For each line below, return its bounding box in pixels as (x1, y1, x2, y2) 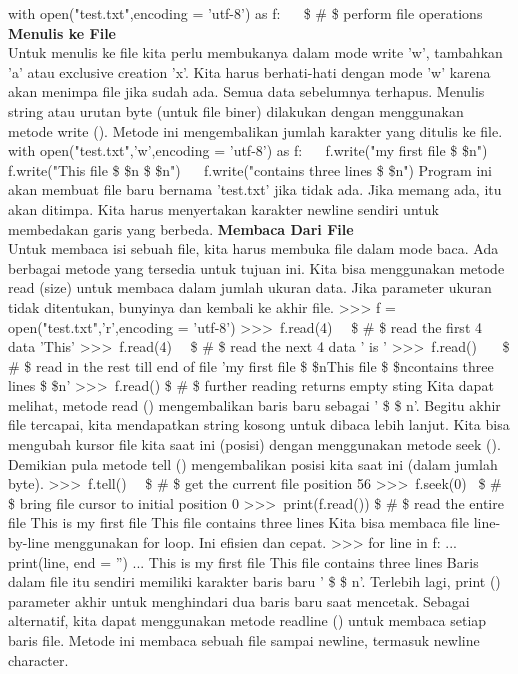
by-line (8, 532, 50, 553)
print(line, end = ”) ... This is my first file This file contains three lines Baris (8, 551, 479, 572)
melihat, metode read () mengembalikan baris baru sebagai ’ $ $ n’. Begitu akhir (8, 394, 501, 415)
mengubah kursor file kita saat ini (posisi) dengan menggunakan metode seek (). (8, 434, 501, 455)
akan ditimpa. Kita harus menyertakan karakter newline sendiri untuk (8, 198, 439, 219)
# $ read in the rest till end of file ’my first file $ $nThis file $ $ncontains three (8, 355, 494, 376)
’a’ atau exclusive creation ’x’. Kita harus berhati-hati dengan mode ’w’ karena (8, 61, 491, 82)
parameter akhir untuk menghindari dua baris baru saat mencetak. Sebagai (8, 590, 470, 611)
